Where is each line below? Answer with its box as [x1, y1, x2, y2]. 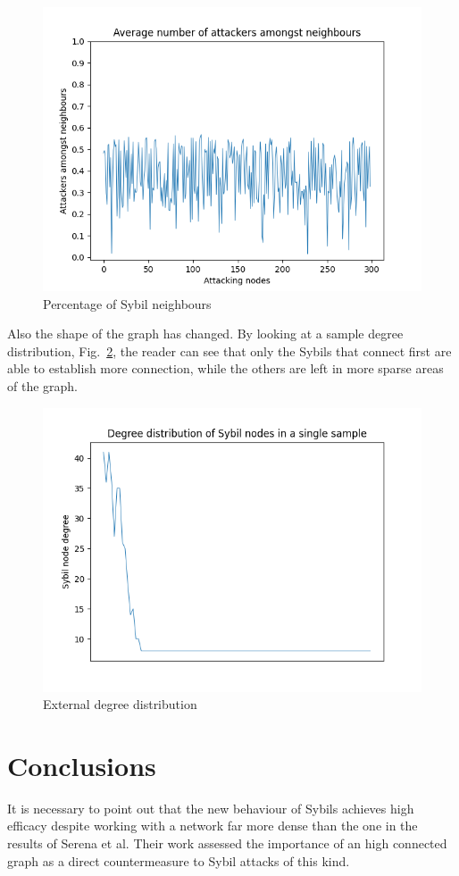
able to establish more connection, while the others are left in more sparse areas [7, 359, 444, 378]
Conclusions [7, 747, 156, 783]
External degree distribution [43, 695, 197, 713]
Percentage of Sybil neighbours [43, 294, 212, 313]
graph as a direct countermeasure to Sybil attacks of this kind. [7, 851, 350, 870]
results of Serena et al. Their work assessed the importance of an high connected [7, 834, 447, 853]
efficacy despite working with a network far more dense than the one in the [7, 816, 418, 835]
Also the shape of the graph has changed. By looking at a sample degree [7, 324, 404, 343]
